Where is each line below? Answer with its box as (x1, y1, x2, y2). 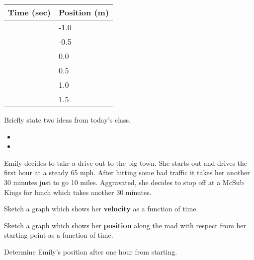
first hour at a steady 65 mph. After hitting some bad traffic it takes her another (4, 167, 250, 178)
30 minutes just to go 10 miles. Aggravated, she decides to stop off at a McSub (4, 177, 244, 187)
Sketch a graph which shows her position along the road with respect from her (4, 220, 246, 230)
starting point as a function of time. (4, 230, 113, 240)
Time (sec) (8, 6, 51, 18)
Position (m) (58, 6, 109, 18)
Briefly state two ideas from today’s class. (4, 115, 131, 125)
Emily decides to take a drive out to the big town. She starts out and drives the (4, 157, 248, 168)
